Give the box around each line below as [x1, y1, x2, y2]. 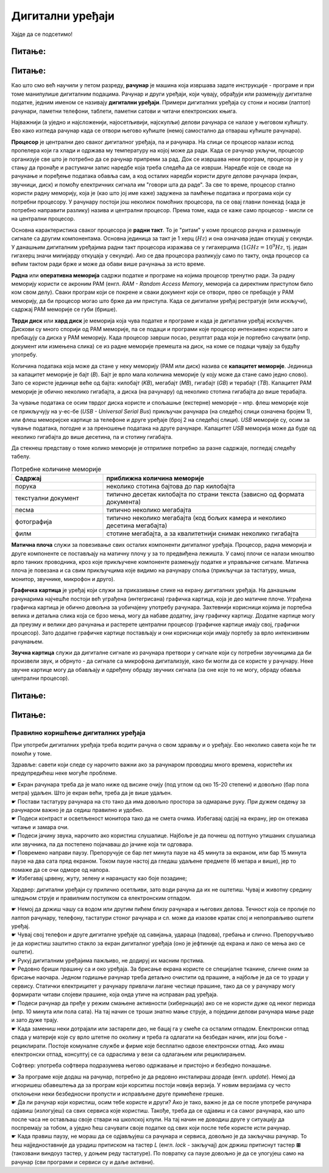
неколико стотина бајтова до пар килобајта [106, 482, 235, 491]
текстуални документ [15, 494, 79, 502]
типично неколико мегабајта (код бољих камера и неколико [106, 514, 286, 522]
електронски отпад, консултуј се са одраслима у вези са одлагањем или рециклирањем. [11, 1050, 247, 1058]
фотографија [15, 518, 52, 526]
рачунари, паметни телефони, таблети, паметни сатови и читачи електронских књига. [11, 107, 238, 115]
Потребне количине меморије [11, 465, 102, 474]
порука [15, 482, 37, 491]
